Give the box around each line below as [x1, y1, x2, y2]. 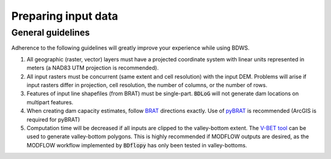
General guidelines [11, 27, 90, 38]
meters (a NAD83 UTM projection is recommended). [26, 64, 159, 72]
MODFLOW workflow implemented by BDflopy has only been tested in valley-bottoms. [26, 141, 248, 149]
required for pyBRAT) [26, 115, 80, 123]
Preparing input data [11, 9, 119, 23]
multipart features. [26, 98, 74, 106]
